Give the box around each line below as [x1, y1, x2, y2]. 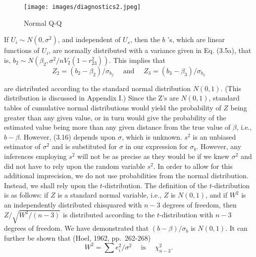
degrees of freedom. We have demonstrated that [4, 223, 149, 233]
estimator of [4, 141, 41, 152]
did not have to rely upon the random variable [4, 160, 145, 171]
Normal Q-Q [24, 17, 62, 28]
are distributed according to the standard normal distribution [4, 83, 191, 93]
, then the [130, 34, 160, 45]
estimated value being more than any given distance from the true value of [4, 122, 231, 132]
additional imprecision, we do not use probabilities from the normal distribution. [4, 170, 249, 181]
